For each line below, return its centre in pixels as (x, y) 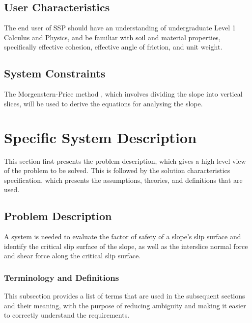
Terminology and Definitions (62, 277)
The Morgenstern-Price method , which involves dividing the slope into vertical (123, 94)
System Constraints (55, 73)
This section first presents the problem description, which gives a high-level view (125, 161)
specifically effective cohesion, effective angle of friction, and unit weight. (113, 47)
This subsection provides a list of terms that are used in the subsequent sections (125, 296)
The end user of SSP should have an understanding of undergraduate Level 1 (120, 28)
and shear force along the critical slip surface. (72, 256)
